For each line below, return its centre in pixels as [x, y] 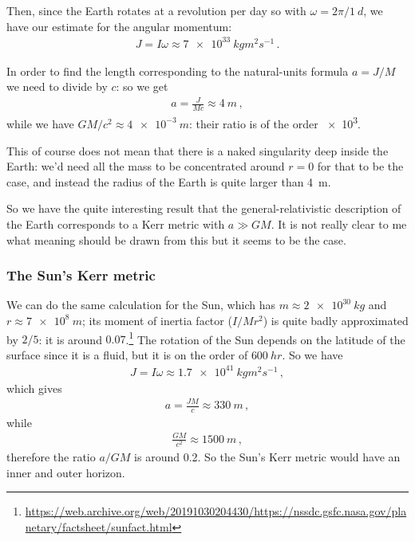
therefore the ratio [51, 457]
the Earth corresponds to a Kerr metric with [116, 223]
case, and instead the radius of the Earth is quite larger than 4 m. [169, 181]
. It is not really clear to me [339, 223]
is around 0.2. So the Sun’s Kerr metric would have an [267, 457]
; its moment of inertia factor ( [157, 320]
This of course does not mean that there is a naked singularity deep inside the [198, 150]
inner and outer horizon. [66, 472]
